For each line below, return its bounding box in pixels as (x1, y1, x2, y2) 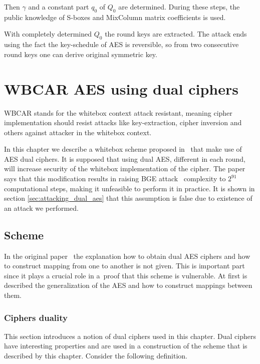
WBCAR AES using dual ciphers (4, 78, 238, 99)
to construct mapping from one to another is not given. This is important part (4, 260, 245, 271)
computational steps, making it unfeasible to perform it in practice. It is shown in (4, 183, 255, 193)
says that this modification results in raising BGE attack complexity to (4, 173, 226, 184)
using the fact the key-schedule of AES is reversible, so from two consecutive (4, 39, 239, 50)
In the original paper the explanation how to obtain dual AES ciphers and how (4, 250, 250, 261)
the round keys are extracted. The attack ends (105, 29, 247, 39)
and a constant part (28, 2, 89, 12)
